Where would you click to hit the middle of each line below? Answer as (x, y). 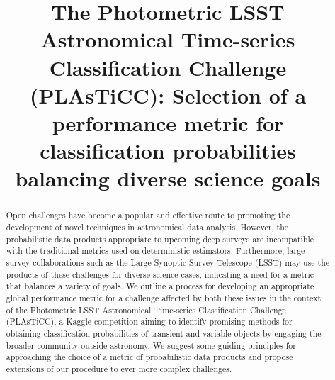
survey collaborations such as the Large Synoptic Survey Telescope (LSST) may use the (168, 262)
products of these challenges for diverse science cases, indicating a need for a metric (160, 274)
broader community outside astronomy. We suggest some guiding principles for (151, 345)
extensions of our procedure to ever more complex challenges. (119, 368)
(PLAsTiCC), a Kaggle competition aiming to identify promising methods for (149, 322)
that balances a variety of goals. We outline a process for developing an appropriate (160, 286)
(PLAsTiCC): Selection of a (168, 95)
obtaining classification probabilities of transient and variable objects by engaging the (164, 333)
